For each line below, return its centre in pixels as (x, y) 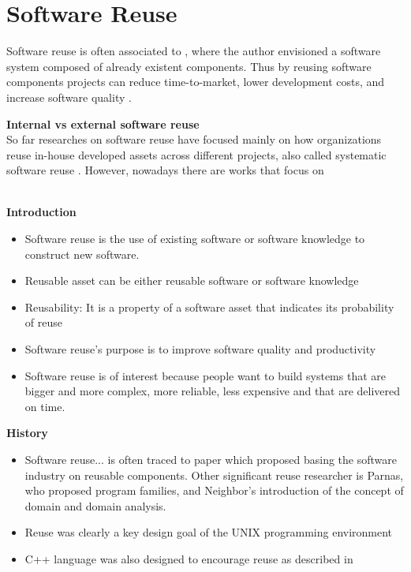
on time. (45, 406)
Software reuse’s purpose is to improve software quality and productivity (200, 349)
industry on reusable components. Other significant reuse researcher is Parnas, (214, 475)
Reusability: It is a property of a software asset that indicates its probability (209, 307)
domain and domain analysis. (95, 505)
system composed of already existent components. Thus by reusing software (189, 66)
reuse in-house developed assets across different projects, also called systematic (196, 154)
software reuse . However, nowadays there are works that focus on (165, 170)
